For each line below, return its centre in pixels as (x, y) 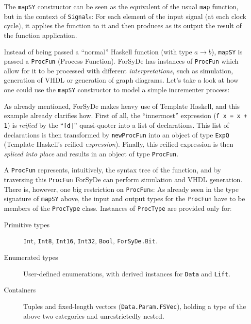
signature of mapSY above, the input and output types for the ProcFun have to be (125, 198)
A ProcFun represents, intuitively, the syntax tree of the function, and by (113, 170)
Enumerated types (31, 257)
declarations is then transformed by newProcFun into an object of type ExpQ (117, 134)
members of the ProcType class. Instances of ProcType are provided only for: (118, 208)
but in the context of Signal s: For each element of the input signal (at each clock (125, 16)
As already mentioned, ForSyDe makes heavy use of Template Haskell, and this (122, 106)
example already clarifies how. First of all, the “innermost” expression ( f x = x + (126, 115)
